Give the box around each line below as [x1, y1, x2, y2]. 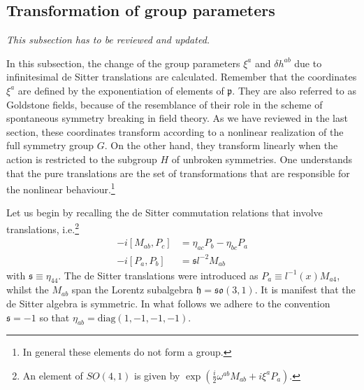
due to [294, 55, 322, 70]
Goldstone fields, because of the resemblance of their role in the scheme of [6, 97, 323, 111]
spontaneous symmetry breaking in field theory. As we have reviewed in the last [6, 111, 348, 125]
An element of [22, 368, 83, 382]
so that [39, 309, 70, 324]
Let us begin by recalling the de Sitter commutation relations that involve [6, 205, 323, 220]
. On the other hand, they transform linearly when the [104, 138, 338, 153]
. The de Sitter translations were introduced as [58, 267, 259, 282]
